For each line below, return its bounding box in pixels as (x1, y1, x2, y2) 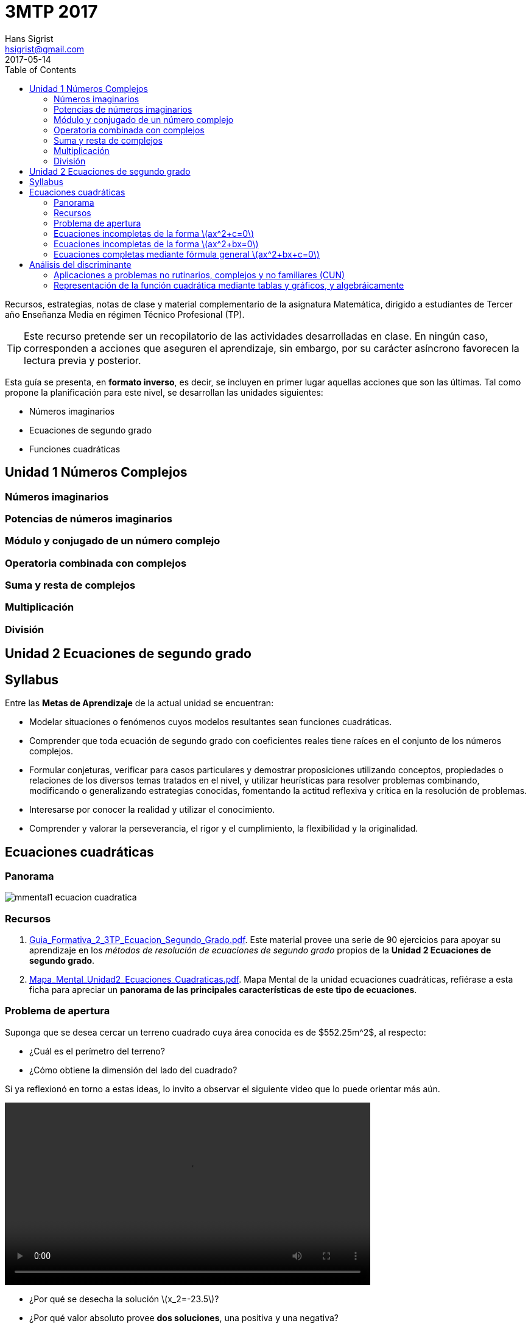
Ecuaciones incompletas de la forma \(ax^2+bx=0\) (54, 238, 259, 249)
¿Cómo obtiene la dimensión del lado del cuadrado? (29, 1064, 237, 1075)
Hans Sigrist (5, 33, 54, 44)
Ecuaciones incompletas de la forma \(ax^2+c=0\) (54, 228, 255, 239)
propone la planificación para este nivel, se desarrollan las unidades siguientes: (5, 387, 323, 398)
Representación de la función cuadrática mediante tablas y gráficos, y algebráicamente (54, 279, 404, 290)
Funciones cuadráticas (29, 443, 121, 454)
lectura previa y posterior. (24, 354, 141, 367)
